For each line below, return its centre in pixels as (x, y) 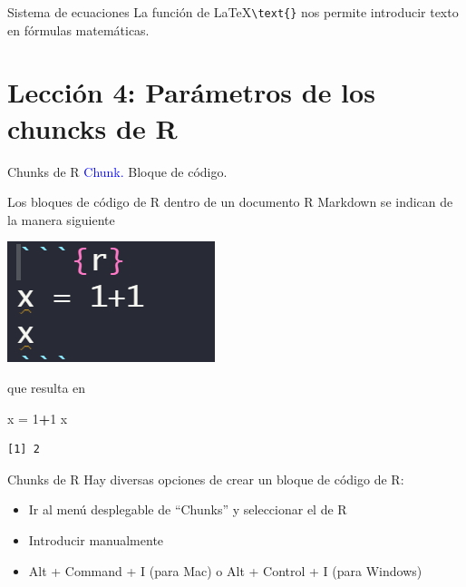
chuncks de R (92, 127)
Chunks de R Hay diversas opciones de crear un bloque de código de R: (206, 479)
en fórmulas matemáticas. (78, 29)
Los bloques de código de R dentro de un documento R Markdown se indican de (230, 202)
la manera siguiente (61, 219)
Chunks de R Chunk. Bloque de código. (117, 171)
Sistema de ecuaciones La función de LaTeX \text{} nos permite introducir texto (233, 12)
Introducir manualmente (96, 539)
